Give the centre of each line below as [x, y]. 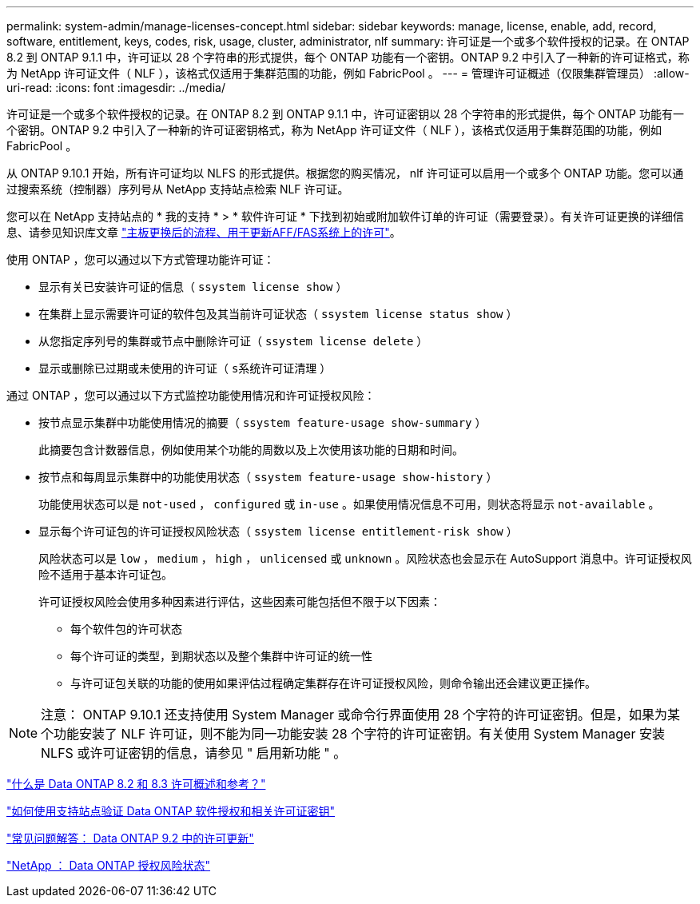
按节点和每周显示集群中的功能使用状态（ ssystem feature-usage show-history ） [268, 477]
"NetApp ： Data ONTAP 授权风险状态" [109, 865]
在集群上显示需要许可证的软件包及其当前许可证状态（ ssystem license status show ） [278, 314]
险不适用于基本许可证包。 [105, 574]
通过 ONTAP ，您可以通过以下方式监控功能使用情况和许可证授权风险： [191, 395]
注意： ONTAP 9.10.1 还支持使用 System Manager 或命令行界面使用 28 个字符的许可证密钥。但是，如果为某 [361, 715]
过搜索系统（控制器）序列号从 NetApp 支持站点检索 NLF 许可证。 [178, 189]
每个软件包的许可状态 [126, 629]
